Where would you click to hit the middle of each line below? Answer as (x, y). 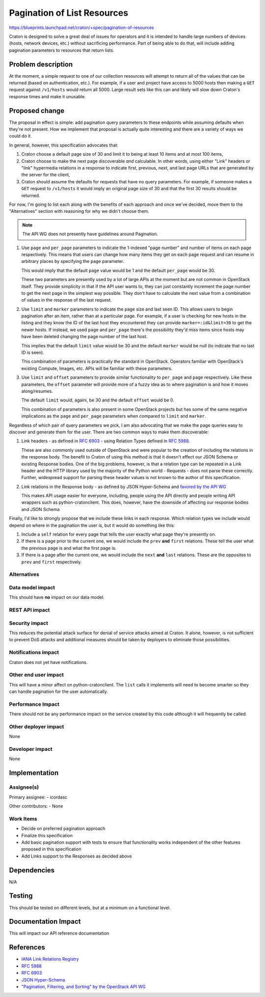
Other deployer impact (37, 726)
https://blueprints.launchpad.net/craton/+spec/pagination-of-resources (81, 28)
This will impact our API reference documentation (59, 933)
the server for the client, (46, 175)
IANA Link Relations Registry (50, 959)
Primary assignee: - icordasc (38, 797)
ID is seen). (33, 353)
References (27, 948)
